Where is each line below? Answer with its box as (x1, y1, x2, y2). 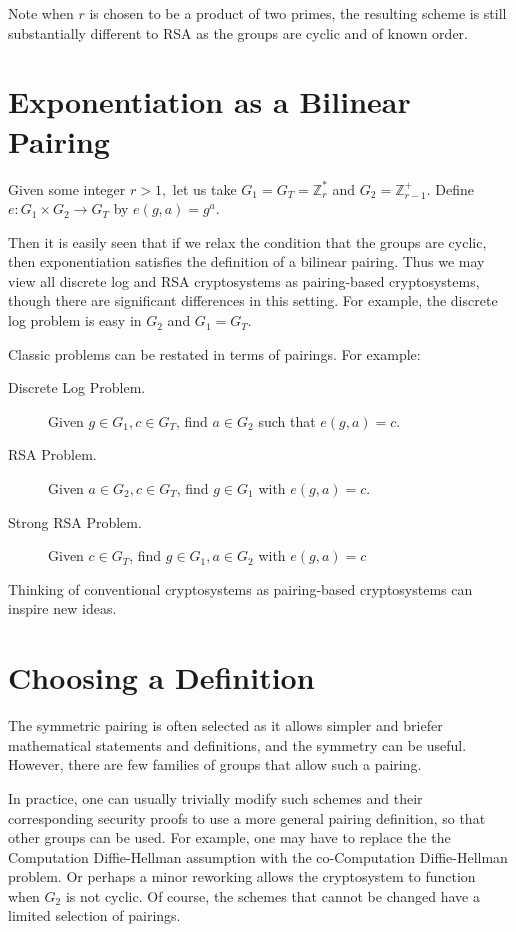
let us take (172, 178, 237, 199)
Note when (8, 3, 74, 23)
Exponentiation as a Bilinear (8, 81, 411, 122)
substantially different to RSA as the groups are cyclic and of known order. (8, 22, 468, 43)
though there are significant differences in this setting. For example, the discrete (8, 290, 498, 311)
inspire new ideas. (8, 598, 117, 619)
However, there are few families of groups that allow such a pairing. (8, 754, 422, 775)
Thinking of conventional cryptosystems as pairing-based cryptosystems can (8, 578, 473, 599)
